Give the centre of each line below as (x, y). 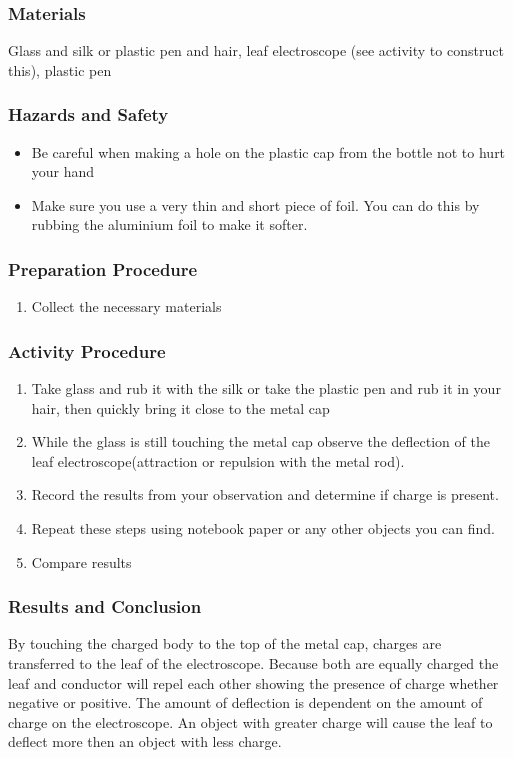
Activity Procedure (87, 350)
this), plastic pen (60, 69)
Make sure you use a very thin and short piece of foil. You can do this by (255, 204)
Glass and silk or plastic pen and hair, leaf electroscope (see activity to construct (256, 50)
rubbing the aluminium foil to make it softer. (169, 224)
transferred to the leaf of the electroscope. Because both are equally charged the (253, 663)
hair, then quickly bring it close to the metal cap (180, 407)
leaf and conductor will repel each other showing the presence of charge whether (253, 682)
